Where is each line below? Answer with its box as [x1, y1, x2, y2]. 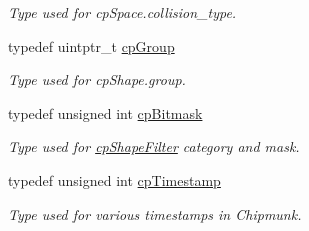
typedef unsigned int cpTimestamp [8, 169, 221, 190]
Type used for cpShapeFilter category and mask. [8, 136, 300, 157]
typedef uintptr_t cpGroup [8, 35, 175, 56]
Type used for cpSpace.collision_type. [8, 2, 237, 22]
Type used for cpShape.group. [8, 69, 186, 90]
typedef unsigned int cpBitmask [8, 102, 203, 123]
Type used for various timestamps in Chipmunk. [8, 203, 302, 224]
